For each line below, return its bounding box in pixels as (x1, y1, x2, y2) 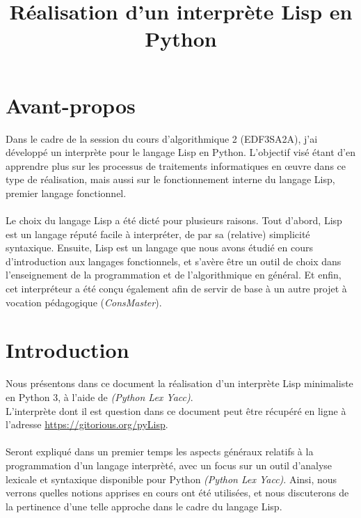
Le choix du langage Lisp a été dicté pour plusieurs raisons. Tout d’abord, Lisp (6, 213, 342, 228)
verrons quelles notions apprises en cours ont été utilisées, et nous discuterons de (6, 485, 349, 500)
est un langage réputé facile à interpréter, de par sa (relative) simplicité (6, 226, 310, 241)
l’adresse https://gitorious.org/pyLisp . (6, 417, 168, 432)
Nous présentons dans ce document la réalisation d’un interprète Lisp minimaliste (6, 376, 353, 391)
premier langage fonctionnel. (6, 185, 127, 200)
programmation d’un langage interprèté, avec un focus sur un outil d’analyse (6, 457, 332, 472)
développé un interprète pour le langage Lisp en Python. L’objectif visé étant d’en (6, 145, 355, 159)
